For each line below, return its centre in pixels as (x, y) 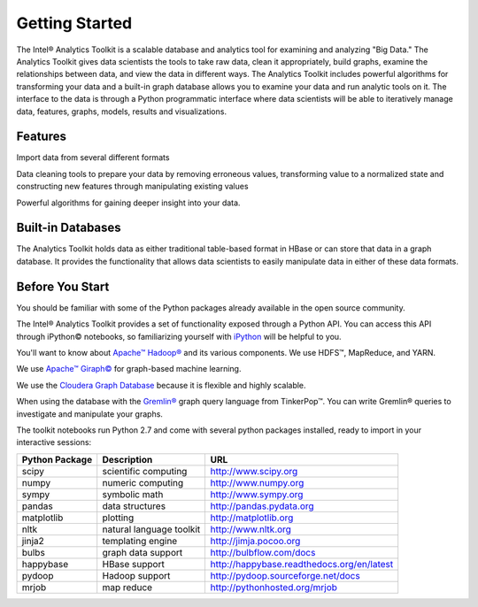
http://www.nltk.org (251, 529)
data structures (134, 506)
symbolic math (133, 494)
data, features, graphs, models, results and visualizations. (122, 111)
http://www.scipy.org (254, 471)
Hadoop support (136, 575)
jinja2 (33, 541)
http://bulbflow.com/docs (263, 552)
